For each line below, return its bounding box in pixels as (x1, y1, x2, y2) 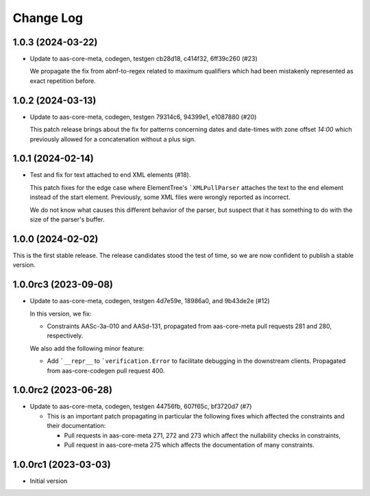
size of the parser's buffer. (29, 215, 105, 223)
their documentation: (47, 422, 106, 430)
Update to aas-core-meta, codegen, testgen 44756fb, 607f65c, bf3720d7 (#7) (29, 402, 252, 411)
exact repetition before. (29, 76, 96, 85)
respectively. (47, 331, 84, 340)
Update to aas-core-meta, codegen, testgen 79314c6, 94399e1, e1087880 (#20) (29, 113, 257, 121)
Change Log (12, 10, 84, 25)
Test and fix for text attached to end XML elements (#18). (29, 171, 191, 179)
